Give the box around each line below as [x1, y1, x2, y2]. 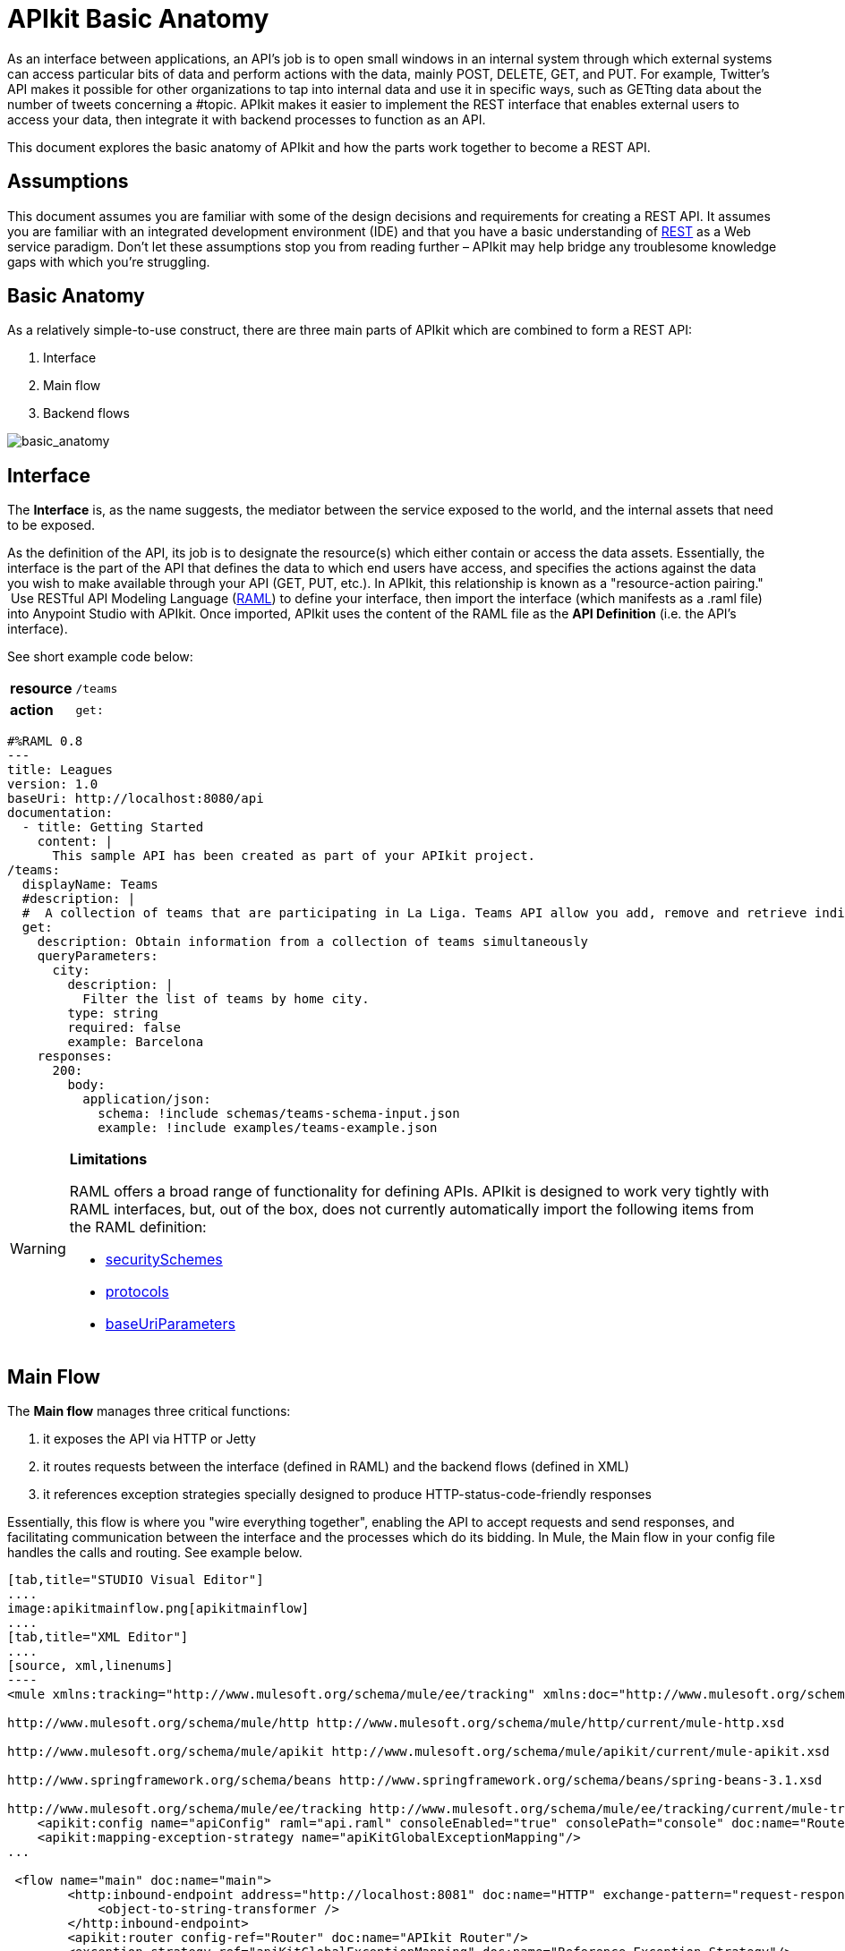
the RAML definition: [69, 1218, 207, 1237]
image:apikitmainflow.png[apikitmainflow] [7, 1601, 310, 1616]
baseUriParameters [105, 1315, 235, 1333]
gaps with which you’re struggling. [7, 253, 210, 269]
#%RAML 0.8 [7, 734, 83, 749]
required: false [67, 1020, 181, 1035]
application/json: [82, 1092, 211, 1107]
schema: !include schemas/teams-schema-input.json [98, 1106, 460, 1121]
